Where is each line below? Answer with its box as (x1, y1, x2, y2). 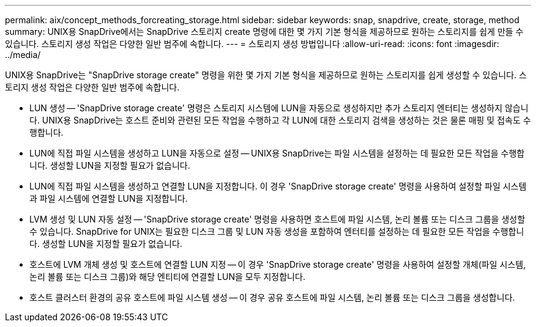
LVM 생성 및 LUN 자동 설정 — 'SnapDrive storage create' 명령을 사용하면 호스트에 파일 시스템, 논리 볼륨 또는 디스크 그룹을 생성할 (29, 214, 526, 224)
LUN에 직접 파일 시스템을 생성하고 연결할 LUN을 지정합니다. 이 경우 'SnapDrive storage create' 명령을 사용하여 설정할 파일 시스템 (29, 181, 527, 191)
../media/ (5, 50, 41, 60)
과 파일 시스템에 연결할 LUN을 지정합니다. (29, 193, 188, 204)
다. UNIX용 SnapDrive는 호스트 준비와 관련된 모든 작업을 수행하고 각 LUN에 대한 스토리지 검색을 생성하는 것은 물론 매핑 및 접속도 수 (29, 115, 531, 125)
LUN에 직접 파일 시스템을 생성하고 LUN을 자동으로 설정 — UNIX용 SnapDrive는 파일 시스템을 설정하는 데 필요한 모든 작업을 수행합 (29, 148, 525, 158)
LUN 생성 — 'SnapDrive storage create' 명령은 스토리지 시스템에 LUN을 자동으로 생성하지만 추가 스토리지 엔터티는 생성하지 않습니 (29, 103, 529, 113)
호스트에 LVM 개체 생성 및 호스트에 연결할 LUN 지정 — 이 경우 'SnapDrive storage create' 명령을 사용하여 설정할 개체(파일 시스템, (29, 259, 526, 270)
